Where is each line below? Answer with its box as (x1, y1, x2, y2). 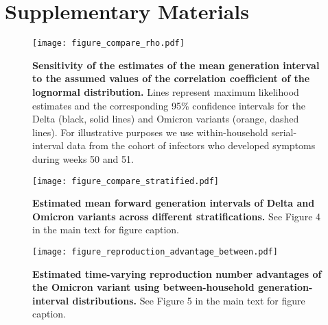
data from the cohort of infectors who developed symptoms (67, 138, 316, 153)
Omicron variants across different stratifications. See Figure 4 (32, 209, 321, 223)
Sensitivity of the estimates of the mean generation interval (32, 57, 320, 72)
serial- (271, 125, 297, 139)
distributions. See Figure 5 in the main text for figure (72, 293, 305, 307)
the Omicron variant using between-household (32, 280, 255, 294)
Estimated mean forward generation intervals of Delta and (32, 196, 315, 210)
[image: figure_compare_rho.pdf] (32, 38, 185, 49)
